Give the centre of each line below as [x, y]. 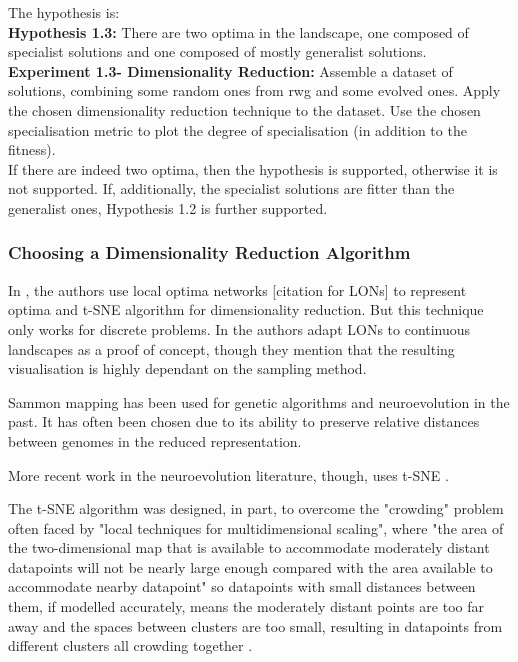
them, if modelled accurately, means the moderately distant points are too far [246, 606]
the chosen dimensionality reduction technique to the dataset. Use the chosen [244, 109]
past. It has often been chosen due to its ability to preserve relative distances [244, 421]
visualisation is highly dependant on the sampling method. [187, 368]
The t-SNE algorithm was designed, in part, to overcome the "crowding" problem [256, 508]
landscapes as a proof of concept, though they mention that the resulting [231, 348]
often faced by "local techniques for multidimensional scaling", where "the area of [256, 527]
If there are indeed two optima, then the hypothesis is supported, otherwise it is [253, 168]
